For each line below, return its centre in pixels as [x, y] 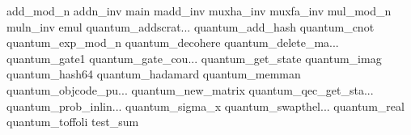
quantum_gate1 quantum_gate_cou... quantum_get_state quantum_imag [194, 58]
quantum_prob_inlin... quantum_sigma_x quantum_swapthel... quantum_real [205, 105]
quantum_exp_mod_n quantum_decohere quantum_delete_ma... [173, 42]
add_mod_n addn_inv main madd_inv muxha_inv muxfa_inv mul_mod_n [199, 11]
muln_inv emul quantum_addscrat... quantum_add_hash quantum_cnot [191, 26]
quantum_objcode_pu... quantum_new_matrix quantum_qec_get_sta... [190, 89]
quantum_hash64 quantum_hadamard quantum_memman [154, 74]
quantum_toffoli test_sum [73, 122]
